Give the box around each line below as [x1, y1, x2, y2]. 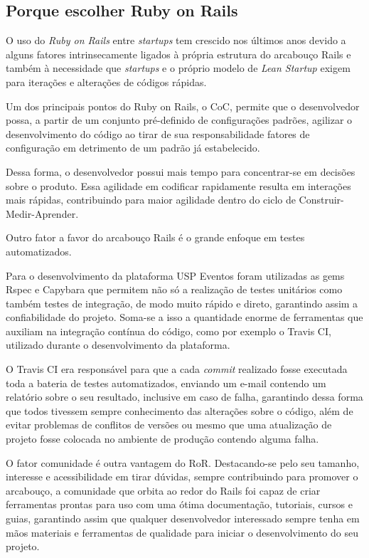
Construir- [299, 192, 344, 207]
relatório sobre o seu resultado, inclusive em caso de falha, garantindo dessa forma [6, 389, 363, 404]
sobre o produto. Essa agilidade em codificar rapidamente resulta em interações [6, 178, 351, 193]
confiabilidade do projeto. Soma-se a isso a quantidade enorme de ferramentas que [6, 310, 363, 325]
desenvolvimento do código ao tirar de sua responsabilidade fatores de [6, 126, 310, 141]
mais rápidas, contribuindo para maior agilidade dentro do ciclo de [6, 192, 296, 207]
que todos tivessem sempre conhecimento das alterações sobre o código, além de [6, 403, 353, 418]
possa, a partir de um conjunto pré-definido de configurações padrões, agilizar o [6, 112, 353, 127]
